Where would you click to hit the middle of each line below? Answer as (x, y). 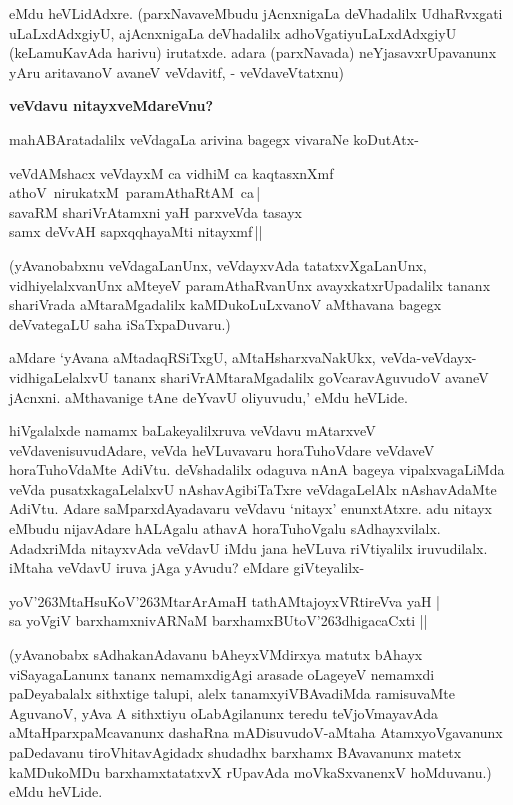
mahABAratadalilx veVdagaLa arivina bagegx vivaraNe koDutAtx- (214, 138)
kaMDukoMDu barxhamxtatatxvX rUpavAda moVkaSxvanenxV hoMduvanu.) (250, 771)
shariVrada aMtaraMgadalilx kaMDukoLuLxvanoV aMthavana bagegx (225, 304)
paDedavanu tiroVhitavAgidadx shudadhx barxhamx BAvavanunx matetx (235, 752)
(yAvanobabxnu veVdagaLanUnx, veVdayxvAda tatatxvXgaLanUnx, (218, 264)
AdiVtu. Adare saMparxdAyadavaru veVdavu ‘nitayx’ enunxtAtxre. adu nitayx (250, 508)
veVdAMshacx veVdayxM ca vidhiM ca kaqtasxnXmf (171, 172)
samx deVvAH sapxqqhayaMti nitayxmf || (136, 231)
